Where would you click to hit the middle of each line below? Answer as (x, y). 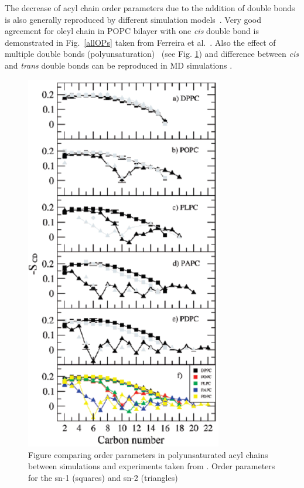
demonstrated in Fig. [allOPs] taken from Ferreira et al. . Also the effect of (140, 42)
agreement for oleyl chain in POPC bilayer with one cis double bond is (132, 31)
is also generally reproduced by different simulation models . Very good (133, 19)
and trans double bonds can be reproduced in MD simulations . (119, 65)
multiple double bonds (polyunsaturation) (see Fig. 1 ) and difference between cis (152, 54)
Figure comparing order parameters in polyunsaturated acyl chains (148, 454)
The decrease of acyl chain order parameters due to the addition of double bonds (150, 8)
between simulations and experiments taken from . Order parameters (152, 466)
